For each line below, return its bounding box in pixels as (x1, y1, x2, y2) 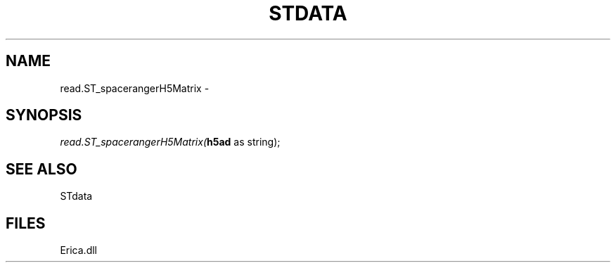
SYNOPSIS (6, 106, 82, 125)
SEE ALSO (6, 160, 77, 178)
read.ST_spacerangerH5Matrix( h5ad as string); (60, 136, 281, 148)
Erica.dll (60, 244, 97, 257)
